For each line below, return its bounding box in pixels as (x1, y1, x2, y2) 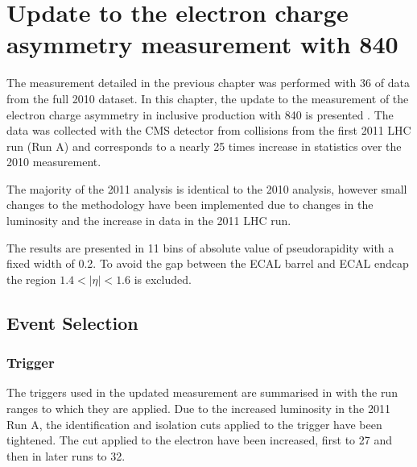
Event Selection (6, 310, 138, 335)
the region (6, 270, 56, 287)
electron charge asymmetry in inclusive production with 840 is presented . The (6, 106, 394, 123)
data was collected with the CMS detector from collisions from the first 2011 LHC (6, 122, 411, 139)
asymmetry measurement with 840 (6, 27, 398, 60)
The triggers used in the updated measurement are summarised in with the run (6, 384, 398, 401)
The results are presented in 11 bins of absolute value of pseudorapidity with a (6, 239, 394, 256)
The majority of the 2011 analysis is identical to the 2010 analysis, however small (6, 180, 407, 197)
